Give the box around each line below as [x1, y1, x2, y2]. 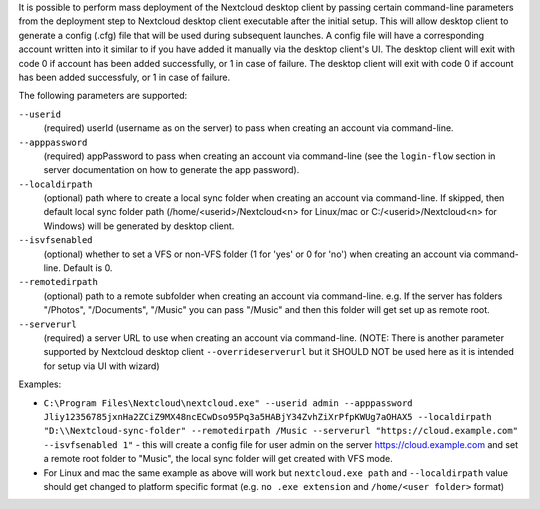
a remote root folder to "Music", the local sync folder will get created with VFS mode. [43, 453, 394, 465]
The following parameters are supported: [18, 90, 188, 102]
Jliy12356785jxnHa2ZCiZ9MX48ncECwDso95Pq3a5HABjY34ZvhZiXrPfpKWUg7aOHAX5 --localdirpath [43, 411, 492, 422]
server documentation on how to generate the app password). [43, 164, 300, 176]
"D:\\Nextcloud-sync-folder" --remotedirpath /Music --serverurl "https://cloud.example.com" [43, 425, 519, 437]
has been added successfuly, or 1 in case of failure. [18, 71, 230, 83]
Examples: [18, 378, 62, 390]
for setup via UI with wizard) [43, 360, 160, 372]
